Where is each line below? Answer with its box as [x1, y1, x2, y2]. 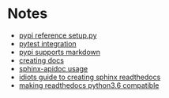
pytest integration [18, 38, 77, 48]
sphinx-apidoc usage [18, 64, 88, 73]
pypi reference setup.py [18, 31, 97, 40]
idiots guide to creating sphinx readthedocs [18, 72, 161, 82]
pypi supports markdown [18, 47, 100, 56]
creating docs [18, 56, 65, 65]
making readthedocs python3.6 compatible [18, 80, 160, 90]
